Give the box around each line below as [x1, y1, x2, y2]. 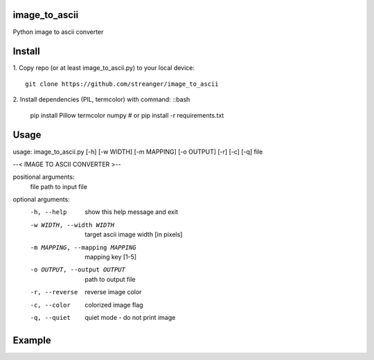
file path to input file [30, 182, 88, 190]
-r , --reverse [30, 288, 78, 296]
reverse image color [84, 288, 142, 296]
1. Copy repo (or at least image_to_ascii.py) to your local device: [12, 64, 195, 72]
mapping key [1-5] [84, 253, 137, 261]
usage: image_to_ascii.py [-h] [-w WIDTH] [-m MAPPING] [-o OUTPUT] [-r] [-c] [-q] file [12, 147, 263, 156]
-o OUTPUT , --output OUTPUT [30, 266, 126, 273]
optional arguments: [12, 195, 71, 204]
